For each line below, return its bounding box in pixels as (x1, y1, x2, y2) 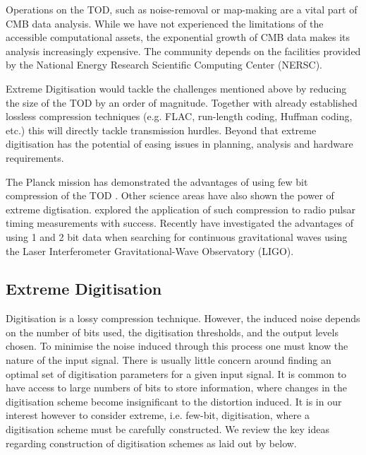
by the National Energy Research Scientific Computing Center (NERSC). (6, 57, 322, 72)
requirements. (6, 150, 64, 165)
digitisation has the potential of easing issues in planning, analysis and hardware (6, 136, 353, 151)
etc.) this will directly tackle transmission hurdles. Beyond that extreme (6, 122, 317, 137)
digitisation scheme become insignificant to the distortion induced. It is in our (6, 394, 342, 408)
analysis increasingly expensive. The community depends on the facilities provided (6, 43, 361, 58)
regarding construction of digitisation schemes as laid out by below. (6, 435, 297, 450)
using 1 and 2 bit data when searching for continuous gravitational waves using (6, 229, 348, 244)
